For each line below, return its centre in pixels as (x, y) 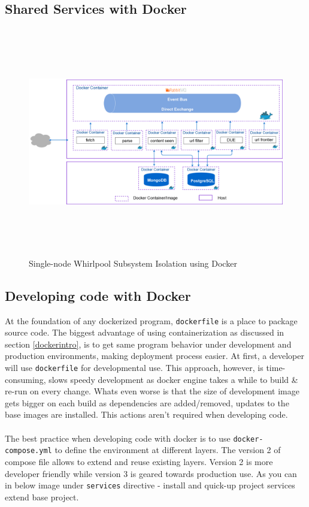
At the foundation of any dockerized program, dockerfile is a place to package (151, 320)
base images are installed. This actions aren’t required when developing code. (146, 414)
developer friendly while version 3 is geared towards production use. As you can (151, 473)
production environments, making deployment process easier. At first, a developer (154, 356)
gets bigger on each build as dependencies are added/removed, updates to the (147, 402)
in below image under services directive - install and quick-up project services (150, 485)
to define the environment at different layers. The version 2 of (168, 450)
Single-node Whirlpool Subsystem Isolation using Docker (133, 263)
